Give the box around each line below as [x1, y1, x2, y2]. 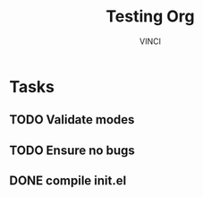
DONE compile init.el [9, 173, 127, 189]
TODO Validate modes [9, 112, 135, 127]
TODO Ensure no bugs [9, 142, 136, 158]
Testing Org [106, 6, 195, 27]
